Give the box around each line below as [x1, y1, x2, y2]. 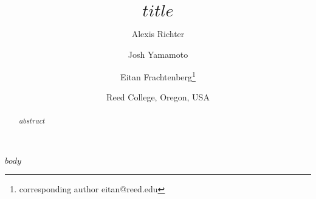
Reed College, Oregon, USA [106, 91, 210, 103]
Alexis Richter [131, 27, 185, 40]
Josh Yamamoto [128, 47, 188, 60]
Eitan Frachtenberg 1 [120, 69, 196, 83]
